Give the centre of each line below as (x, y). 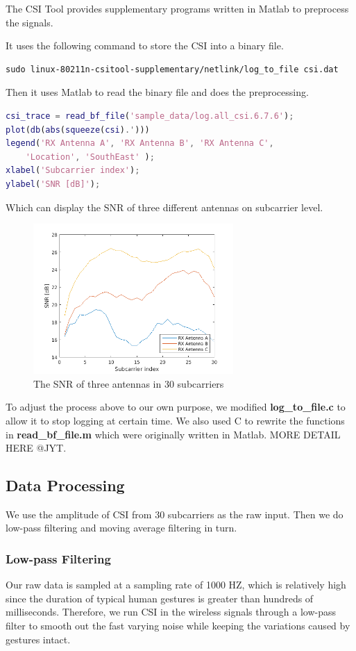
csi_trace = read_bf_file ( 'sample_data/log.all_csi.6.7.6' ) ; (150, 116)
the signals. (29, 22)
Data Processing (65, 485)
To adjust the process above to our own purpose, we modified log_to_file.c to (176, 407)
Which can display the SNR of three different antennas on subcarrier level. (164, 207)
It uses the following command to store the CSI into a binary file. (145, 46)
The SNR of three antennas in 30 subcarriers (129, 383)
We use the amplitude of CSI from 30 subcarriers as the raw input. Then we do (175, 514)
